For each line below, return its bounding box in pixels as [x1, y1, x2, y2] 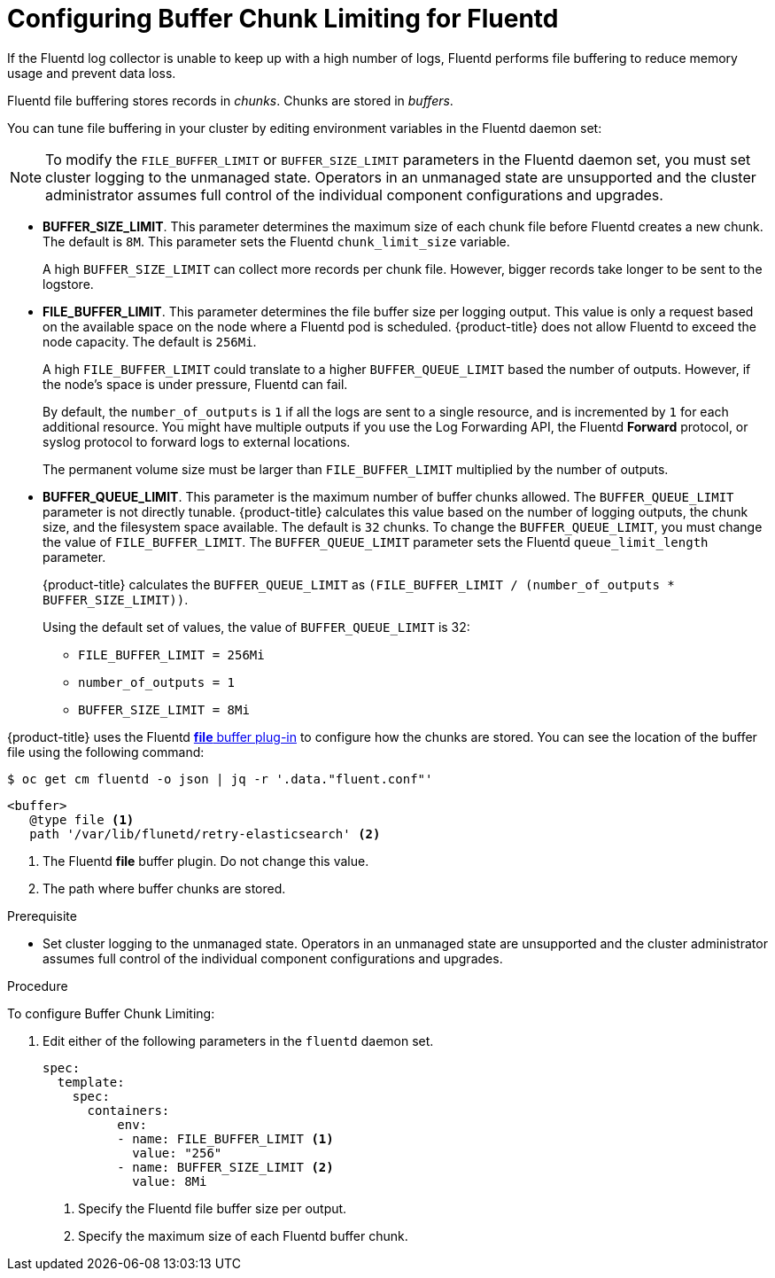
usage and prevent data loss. [7, 65, 176, 81]
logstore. [43, 276, 94, 292]
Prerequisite [7, 908, 77, 923]
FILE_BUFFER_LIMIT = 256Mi [78, 647, 265, 662]
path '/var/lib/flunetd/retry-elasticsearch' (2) [29, 826, 381, 841]
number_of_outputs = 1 [78, 674, 236, 690]
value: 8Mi [132, 1173, 207, 1188]
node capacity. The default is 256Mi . [43, 333, 257, 349]
